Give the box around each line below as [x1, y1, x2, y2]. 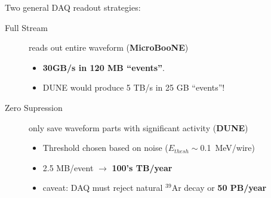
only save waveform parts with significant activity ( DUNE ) [29, 121, 248, 134]
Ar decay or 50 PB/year [171, 181, 267, 194]
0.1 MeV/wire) [200, 141, 255, 154]
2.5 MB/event [42, 161, 94, 174]
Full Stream [5, 21, 48, 33]
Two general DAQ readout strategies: [5, 1, 141, 13]
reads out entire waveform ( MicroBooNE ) [29, 41, 189, 54]
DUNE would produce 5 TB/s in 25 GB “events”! [42, 81, 225, 94]
